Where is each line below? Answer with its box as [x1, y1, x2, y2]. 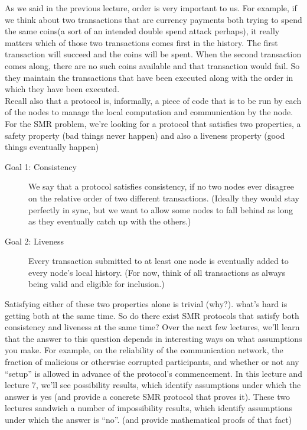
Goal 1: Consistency [5, 160, 77, 172]
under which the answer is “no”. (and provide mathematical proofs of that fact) [5, 413, 292, 425]
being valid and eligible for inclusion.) [28, 278, 165, 290]
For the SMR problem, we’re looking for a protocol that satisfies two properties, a [5, 117, 301, 129]
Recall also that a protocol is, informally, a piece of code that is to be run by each [5, 94, 302, 106]
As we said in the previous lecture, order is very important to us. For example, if [5, 2, 297, 14]
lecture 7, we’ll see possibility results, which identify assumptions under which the [5, 379, 301, 391]
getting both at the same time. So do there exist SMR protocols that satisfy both [5, 309, 299, 321]
